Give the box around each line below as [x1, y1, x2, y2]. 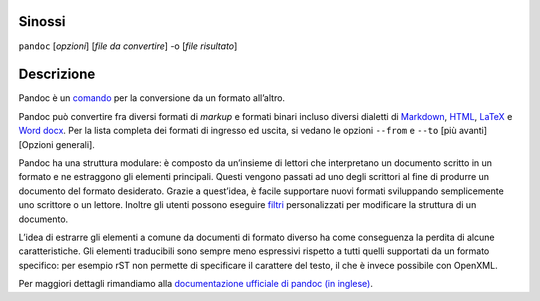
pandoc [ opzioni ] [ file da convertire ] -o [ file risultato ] [18, 40, 238, 52]
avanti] [458, 125, 488, 137]
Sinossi [18, 13, 66, 30]
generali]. [55, 138, 95, 150]
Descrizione [18, 66, 96, 83]
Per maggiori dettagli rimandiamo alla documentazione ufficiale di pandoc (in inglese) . [18, 278, 374, 290]
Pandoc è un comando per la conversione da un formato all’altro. [18, 92, 285, 104]
